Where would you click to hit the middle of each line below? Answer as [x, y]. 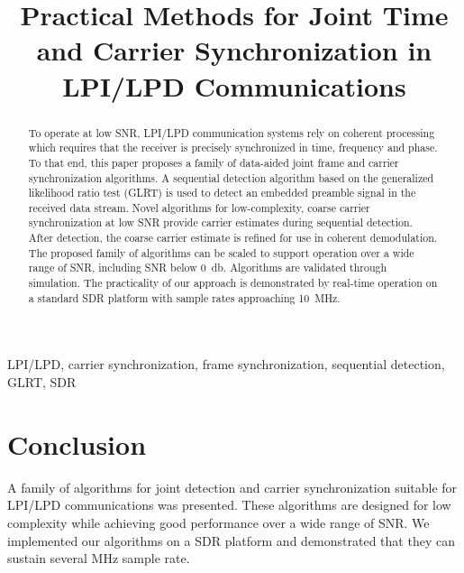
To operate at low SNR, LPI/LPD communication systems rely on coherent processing [232, 132]
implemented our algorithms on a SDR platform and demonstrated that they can [231, 540]
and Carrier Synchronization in [234, 50]
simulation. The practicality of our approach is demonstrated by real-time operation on [233, 283]
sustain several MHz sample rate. [99, 558]
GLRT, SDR [42, 382]
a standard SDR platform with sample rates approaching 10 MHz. [184, 297]
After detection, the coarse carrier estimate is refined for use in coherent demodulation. [233, 238]
